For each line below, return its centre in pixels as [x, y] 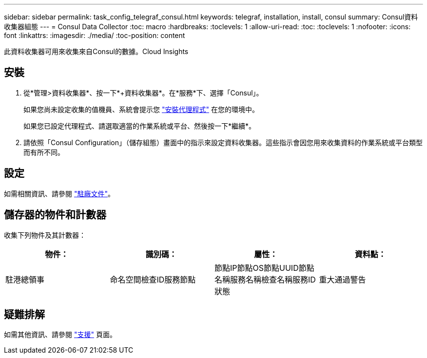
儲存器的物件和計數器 [55, 215]
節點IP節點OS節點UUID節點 [264, 268]
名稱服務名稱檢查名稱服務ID [265, 279]
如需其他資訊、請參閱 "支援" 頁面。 [60, 335]
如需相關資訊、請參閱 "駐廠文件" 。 [59, 193]
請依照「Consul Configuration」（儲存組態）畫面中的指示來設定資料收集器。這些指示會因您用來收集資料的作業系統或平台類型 [223, 142]
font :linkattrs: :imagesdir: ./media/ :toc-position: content [95, 35]
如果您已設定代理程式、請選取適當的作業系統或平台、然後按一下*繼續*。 [140, 126]
